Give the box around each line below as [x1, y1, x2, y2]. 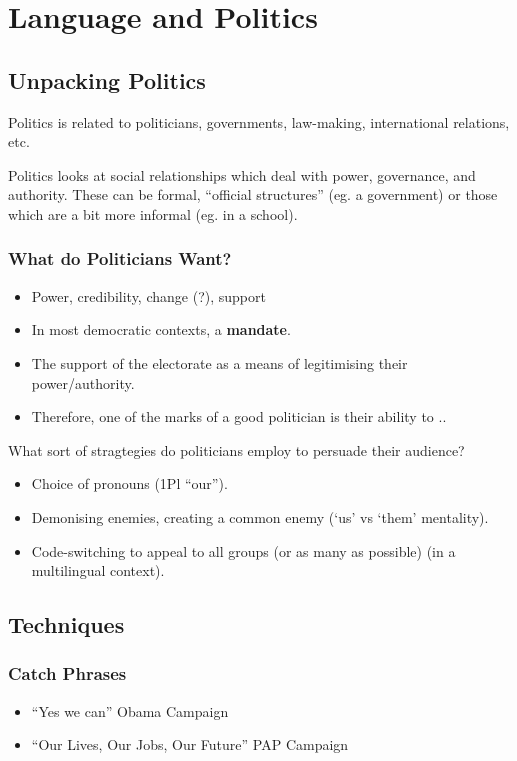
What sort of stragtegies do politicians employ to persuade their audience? [8, 439, 465, 460]
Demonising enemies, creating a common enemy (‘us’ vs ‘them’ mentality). [31, 506, 489, 527]
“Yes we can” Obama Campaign [31, 700, 229, 721]
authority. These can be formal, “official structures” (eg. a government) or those [8, 184, 498, 205]
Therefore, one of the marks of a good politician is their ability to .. [31, 406, 447, 427]
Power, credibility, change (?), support [31, 285, 266, 306]
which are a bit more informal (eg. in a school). [8, 203, 298, 224]
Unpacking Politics [8, 64, 206, 95]
